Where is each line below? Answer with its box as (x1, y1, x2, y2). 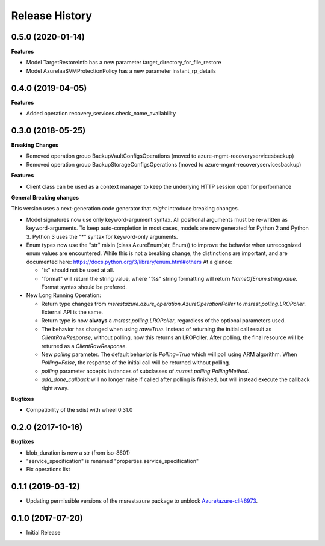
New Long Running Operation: (26, 292, 102, 299)
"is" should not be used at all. (41, 266, 114, 274)
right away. (41, 384, 69, 391)
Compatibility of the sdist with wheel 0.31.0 (26, 406, 133, 414)
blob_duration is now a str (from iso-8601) (26, 449, 131, 456)
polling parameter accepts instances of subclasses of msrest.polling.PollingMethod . (41, 367, 250, 375)
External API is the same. (41, 308, 104, 316)
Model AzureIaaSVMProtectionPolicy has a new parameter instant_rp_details (26, 67, 216, 75)
